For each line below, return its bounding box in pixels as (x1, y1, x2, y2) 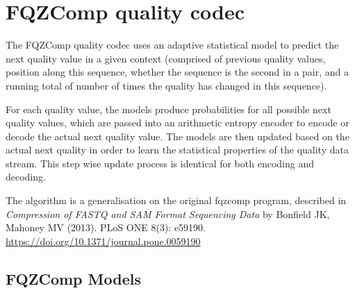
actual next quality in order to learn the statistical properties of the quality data (6, 142, 349, 157)
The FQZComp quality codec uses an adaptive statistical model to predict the (6, 37, 339, 52)
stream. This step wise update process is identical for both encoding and (6, 156, 314, 170)
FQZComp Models (6, 267, 141, 289)
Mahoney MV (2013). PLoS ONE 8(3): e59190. (6, 220, 206, 235)
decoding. (6, 169, 46, 184)
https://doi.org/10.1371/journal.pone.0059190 (6, 233, 201, 248)
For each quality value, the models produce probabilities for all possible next (6, 101, 331, 116)
